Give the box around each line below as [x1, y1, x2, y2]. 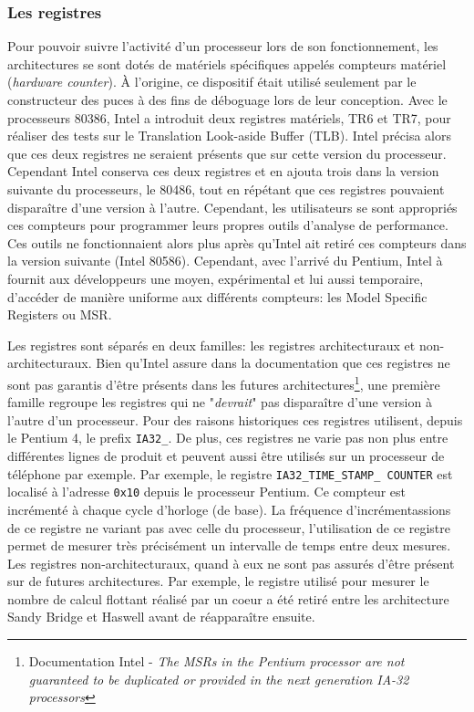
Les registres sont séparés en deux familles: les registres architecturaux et [7, 335, 416, 354]
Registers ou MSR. [7, 305, 112, 324]
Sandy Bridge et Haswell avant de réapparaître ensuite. [7, 607, 315, 626]
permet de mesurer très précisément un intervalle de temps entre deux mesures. [7, 536, 451, 555]
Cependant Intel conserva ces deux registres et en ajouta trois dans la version [7, 162, 439, 181]
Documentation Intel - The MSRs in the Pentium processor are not [28, 652, 405, 671]
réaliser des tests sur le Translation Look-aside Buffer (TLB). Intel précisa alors [7, 126, 452, 145]
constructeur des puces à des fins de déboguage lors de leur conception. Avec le [7, 90, 448, 109]
